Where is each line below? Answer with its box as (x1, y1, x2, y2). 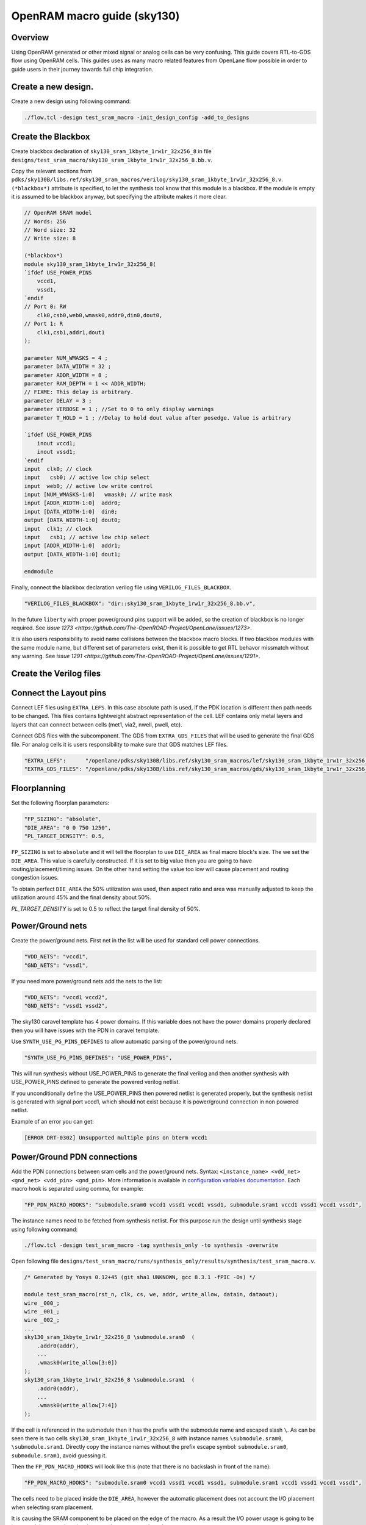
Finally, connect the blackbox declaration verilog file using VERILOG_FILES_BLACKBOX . (11, 583, 232, 591)
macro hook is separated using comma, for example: (11, 1185, 144, 1193)
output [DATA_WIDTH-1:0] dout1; (24, 551, 121, 558)
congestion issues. (11, 874, 59, 881)
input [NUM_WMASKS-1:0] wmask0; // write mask (24, 491, 173, 498)
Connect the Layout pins (11, 687, 107, 698)
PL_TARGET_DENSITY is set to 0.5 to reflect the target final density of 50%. (11, 905, 201, 912)
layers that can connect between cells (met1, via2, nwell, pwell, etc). (11, 720, 182, 728)
